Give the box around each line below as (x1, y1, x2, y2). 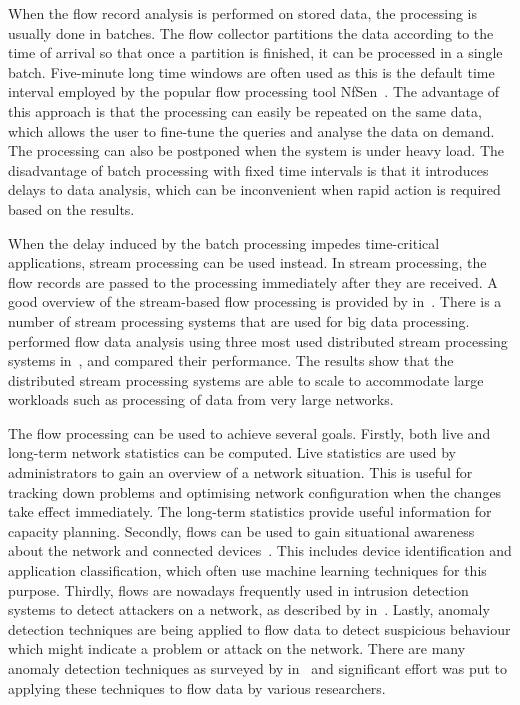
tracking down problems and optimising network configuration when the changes (8, 481, 502, 502)
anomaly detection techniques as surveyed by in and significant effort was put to (8, 658, 508, 678)
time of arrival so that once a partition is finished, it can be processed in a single (8, 42, 503, 63)
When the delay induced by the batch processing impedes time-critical (8, 232, 440, 253)
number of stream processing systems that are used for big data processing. (8, 310, 470, 331)
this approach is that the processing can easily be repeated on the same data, (8, 100, 482, 121)
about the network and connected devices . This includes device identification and (8, 540, 512, 561)
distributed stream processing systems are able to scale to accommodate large (8, 369, 484, 390)
